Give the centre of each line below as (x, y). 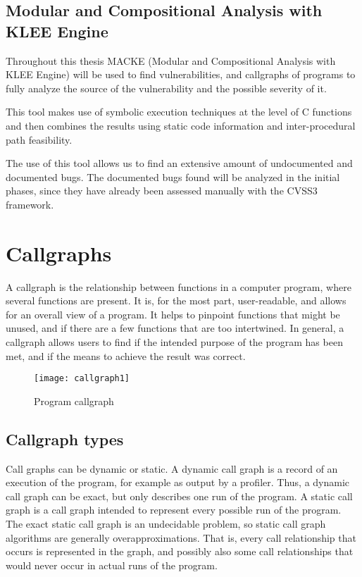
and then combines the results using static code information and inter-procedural (181, 125)
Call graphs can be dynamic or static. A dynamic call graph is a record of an (172, 468)
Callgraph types (65, 439)
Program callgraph (74, 401)
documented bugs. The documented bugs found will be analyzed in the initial (173, 176)
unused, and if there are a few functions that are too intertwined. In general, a (175, 328)
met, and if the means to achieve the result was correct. (126, 355)
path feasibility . (39, 139)
